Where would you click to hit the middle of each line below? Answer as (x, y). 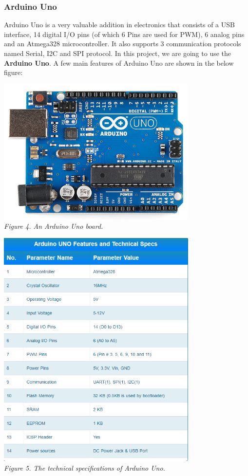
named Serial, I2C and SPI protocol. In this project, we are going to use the (118, 53)
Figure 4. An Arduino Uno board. (54, 226)
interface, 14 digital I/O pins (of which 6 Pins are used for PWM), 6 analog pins (124, 34)
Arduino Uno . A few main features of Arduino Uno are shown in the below (119, 63)
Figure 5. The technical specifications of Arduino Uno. (85, 467)
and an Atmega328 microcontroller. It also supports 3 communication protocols (123, 44)
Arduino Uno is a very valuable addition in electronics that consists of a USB (119, 25)
